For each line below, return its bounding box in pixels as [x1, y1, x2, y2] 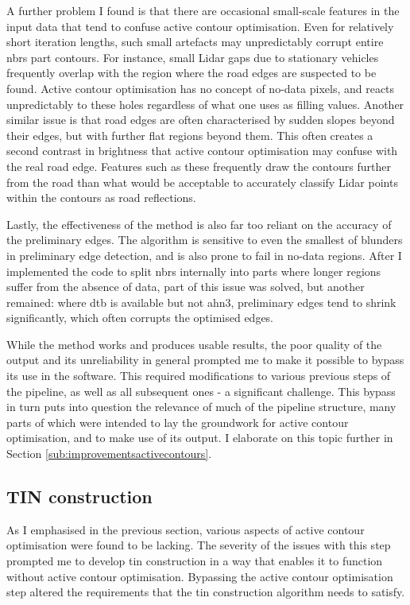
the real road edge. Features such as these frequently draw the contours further [6, 157, 391, 174]
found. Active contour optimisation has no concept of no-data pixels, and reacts [6, 80, 395, 96]
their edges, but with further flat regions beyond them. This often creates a [6, 126, 373, 143]
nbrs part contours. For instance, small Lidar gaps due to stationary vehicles [6, 48, 379, 65]
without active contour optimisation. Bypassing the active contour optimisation [6, 568, 393, 584]
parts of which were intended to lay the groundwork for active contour [6, 413, 349, 430]
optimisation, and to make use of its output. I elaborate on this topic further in [6, 429, 393, 446]
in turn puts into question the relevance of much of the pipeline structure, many [6, 398, 396, 415]
